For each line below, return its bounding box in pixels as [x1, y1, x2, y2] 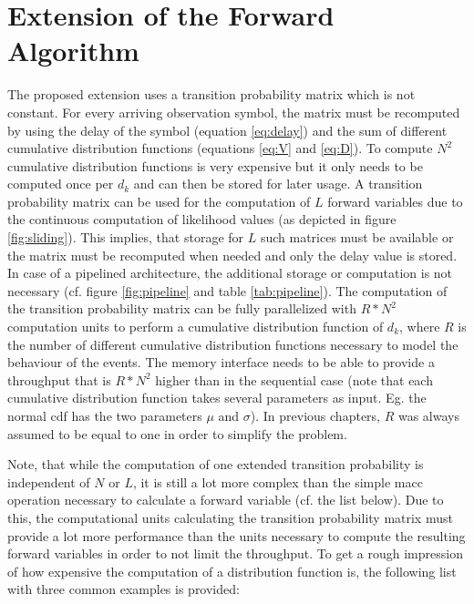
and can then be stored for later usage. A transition [133, 174, 423, 193]
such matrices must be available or [260, 228, 454, 247]
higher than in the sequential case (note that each [155, 370, 433, 389]
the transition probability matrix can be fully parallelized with [7, 299, 356, 318]
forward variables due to [327, 191, 463, 210]
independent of [7, 472, 90, 491]
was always [397, 406, 459, 425]
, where [399, 317, 440, 336]
